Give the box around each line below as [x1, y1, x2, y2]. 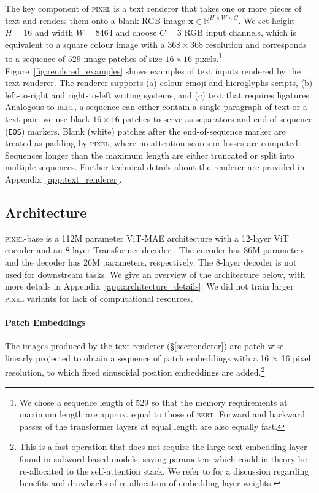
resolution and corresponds [206, 37, 307, 50]
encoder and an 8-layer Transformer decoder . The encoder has [5, 243, 241, 256]
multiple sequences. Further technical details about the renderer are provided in [5, 160, 305, 173]
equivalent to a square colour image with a [5, 37, 165, 50]
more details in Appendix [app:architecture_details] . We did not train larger [5, 280, 294, 293]
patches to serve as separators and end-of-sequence [122, 112, 313, 125]
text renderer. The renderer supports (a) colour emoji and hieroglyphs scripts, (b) [5, 76, 313, 89]
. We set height [238, 14, 295, 26]
